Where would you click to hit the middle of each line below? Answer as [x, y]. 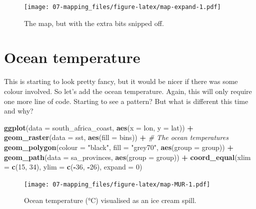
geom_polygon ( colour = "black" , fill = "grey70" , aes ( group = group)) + [119, 147]
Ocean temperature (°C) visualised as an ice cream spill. [110, 200]
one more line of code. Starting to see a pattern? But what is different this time [126, 101]
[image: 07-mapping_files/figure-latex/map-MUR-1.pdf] [117, 184]
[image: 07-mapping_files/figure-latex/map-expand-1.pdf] [122, 7]
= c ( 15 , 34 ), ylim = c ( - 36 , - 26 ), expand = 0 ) [73, 167]
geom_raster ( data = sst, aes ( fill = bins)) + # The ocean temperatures [116, 137]
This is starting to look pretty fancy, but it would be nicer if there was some [121, 81]
